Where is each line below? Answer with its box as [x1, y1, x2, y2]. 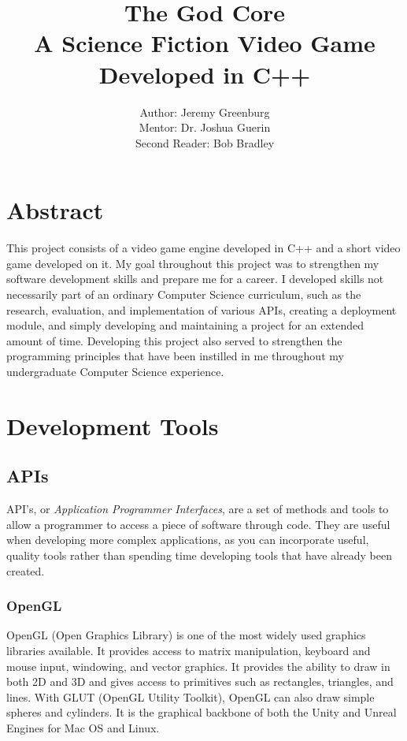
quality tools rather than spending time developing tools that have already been [6, 546, 392, 563]
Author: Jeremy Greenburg [139, 103, 270, 120]
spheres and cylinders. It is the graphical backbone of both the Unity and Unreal [6, 704, 397, 721]
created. [6, 562, 45, 579]
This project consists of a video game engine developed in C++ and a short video [6, 240, 401, 256]
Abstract [6, 194, 104, 226]
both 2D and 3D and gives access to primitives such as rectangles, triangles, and [6, 673, 394, 690]
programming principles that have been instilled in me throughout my [6, 348, 344, 364]
